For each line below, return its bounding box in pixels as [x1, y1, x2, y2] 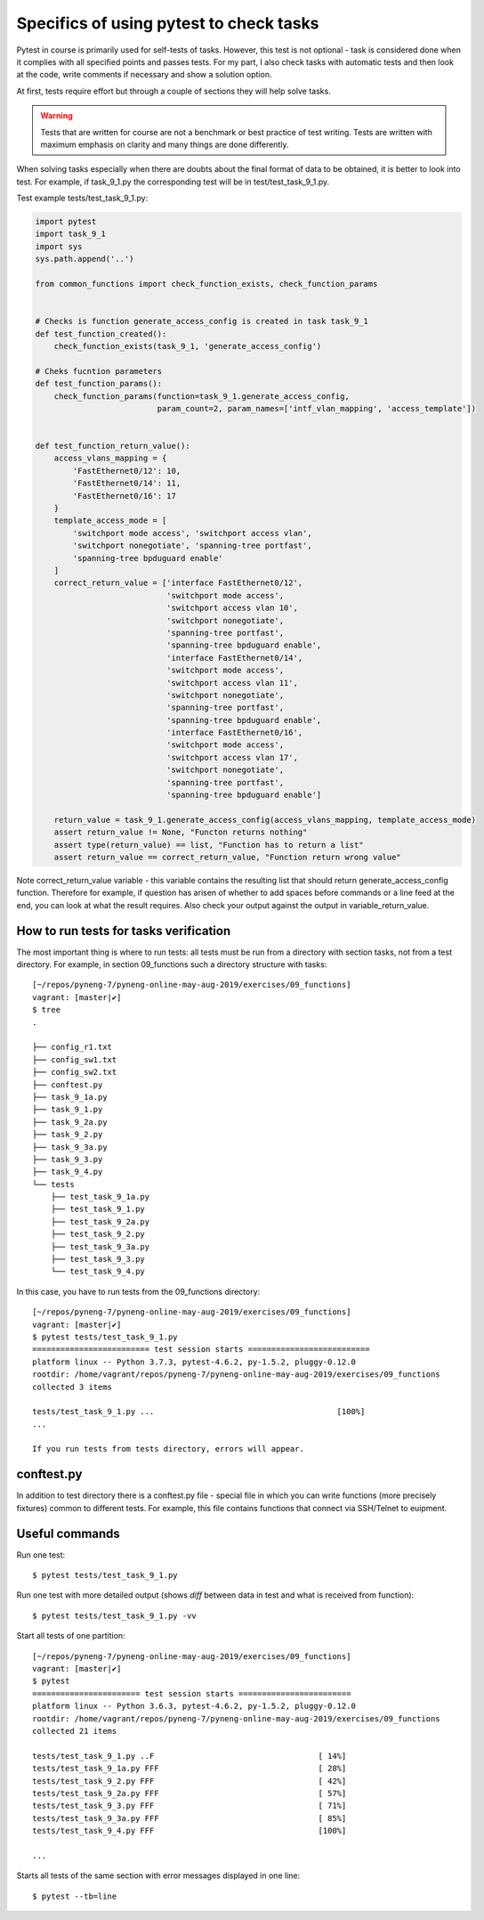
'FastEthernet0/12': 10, [72, 466, 181, 476]
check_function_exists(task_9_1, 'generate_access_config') [53, 341, 322, 351]
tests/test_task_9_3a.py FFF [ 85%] [32, 1813, 347, 1823]
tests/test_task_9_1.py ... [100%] [32, 1407, 366, 1417]
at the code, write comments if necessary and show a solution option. [16, 69, 272, 80]
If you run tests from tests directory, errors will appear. [32, 1444, 304, 1454]
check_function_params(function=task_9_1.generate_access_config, [53, 391, 351, 401]
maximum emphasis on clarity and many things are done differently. [40, 139, 289, 150]
